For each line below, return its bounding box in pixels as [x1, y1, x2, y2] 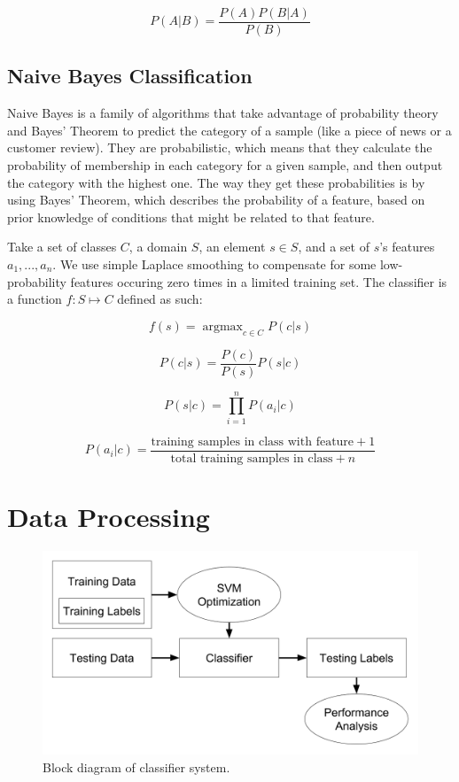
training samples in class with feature [151, 435, 354, 448]
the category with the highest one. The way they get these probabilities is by [7, 173, 425, 191]
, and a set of [298, 237, 370, 256]
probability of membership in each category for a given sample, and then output [7, 156, 443, 174]
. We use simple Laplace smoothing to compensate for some [52, 255, 377, 274]
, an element [198, 237, 266, 256]
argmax [202, 320, 243, 333]
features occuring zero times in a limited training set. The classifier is [70, 272, 447, 290]
